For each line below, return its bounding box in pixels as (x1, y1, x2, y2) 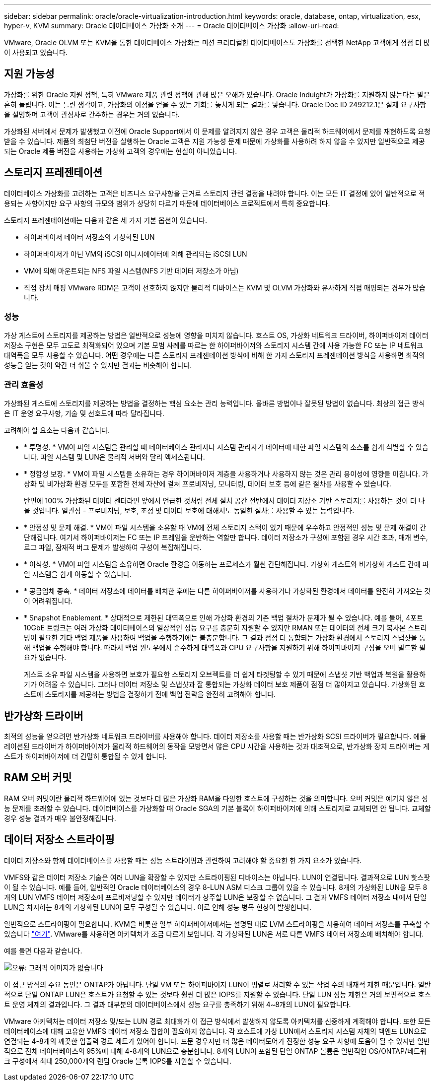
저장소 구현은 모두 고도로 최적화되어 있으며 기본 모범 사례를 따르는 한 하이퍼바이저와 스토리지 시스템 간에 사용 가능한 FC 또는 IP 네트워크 (4, 341, 424, 350)
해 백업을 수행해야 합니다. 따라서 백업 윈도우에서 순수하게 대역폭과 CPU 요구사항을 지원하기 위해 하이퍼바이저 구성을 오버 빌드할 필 (24, 643, 426, 652)
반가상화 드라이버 (4, 709, 83, 722)
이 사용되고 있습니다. (4, 48, 68, 57)
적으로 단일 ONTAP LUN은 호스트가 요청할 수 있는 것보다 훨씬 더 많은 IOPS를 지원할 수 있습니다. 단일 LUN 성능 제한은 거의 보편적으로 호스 (4, 990, 431, 999)
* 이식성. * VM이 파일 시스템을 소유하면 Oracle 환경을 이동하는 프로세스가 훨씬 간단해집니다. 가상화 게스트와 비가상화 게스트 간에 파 (24, 560, 429, 569)
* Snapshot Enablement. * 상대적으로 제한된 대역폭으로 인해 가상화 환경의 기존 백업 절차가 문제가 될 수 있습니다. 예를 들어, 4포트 (24, 613, 424, 622)
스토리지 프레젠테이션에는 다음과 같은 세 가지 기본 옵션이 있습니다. (4, 215, 208, 224)
